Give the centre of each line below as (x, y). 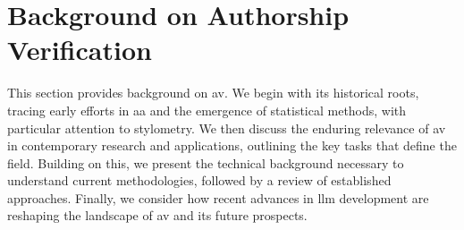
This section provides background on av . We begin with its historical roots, (213, 93)
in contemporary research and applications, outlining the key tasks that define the (232, 145)
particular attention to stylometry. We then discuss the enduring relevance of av (227, 128)
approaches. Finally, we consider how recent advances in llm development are (218, 197)
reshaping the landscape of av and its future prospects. (157, 215)
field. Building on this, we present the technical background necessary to (206, 162)
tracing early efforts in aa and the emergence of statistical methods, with (207, 110)
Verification (80, 50)
